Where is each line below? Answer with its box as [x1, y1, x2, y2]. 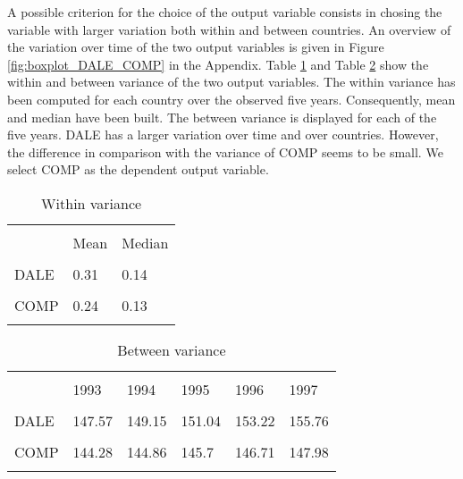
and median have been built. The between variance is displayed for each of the [7, 107, 437, 126]
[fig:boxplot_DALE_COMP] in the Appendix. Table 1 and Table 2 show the [7, 55, 429, 73]
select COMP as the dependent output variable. [7, 160, 269, 179]
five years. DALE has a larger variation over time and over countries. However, [7, 125, 439, 144]
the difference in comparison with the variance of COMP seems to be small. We [7, 142, 443, 161]
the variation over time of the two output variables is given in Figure [7, 38, 384, 56]
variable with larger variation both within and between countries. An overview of [7, 20, 451, 38]
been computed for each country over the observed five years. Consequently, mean [7, 89, 456, 108]
